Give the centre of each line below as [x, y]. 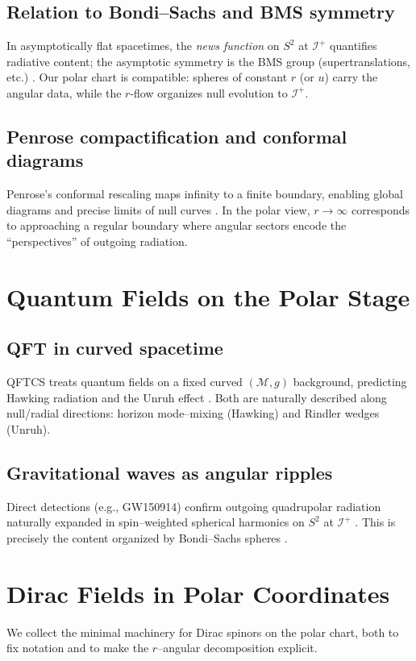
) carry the [351, 77]
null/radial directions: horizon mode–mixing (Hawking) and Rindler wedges [193, 413]
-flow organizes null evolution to [209, 92]
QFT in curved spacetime [115, 348]
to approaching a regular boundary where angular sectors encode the [177, 225]
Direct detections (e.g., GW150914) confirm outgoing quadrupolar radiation [194, 506]
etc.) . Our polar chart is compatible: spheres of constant [147, 77]
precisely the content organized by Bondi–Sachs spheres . [147, 537]
